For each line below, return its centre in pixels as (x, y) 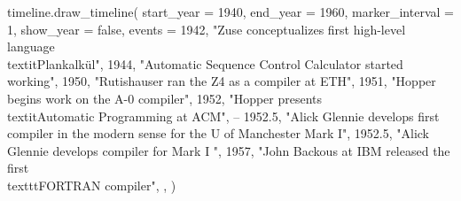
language (31, 46)
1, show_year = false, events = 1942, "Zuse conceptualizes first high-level (207, 29)
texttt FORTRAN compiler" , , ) (92, 185)
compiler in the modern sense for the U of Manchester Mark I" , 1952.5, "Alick (218, 133)
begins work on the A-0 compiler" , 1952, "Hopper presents (165, 98)
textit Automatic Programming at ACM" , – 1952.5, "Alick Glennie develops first (223, 116)
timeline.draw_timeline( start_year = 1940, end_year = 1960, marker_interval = (230, 12)
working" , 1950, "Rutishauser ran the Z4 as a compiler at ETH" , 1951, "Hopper (222, 81)
